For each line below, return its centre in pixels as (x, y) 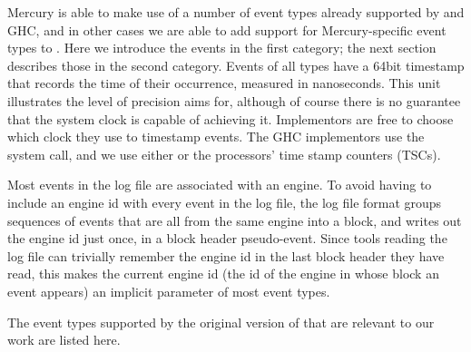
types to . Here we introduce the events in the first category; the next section (222, 48)
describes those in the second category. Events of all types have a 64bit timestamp (236, 65)
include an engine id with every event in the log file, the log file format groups (225, 202)
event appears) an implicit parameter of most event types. (169, 291)
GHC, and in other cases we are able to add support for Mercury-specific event (227, 29)
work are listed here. (64, 340)
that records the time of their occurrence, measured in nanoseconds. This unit (224, 83)
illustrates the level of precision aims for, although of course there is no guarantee (234, 100)
